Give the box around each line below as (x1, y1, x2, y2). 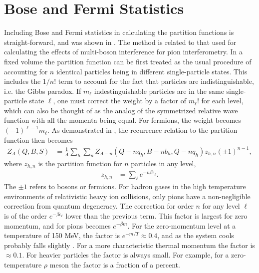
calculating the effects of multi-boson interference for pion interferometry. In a (4, 46, 243, 57)
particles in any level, (131, 158, 196, 168)
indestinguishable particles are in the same (94, 85, 224, 96)
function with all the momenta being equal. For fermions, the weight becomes (4, 115, 241, 125)
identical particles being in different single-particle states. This (56, 66, 248, 76)
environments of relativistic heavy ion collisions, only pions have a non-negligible (4, 191, 251, 201)
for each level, (201, 95, 244, 106)
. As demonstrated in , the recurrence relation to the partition (47, 125, 238, 135)
